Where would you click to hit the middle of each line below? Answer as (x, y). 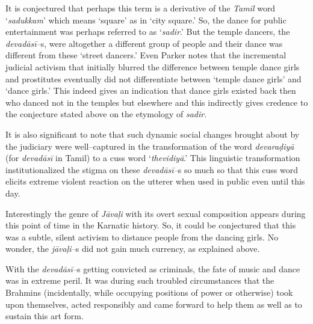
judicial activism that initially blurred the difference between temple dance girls (153, 66)
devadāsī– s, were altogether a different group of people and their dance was (144, 43)
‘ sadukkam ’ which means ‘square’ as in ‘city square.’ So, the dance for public (146, 20)
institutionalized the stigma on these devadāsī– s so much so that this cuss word (152, 169)
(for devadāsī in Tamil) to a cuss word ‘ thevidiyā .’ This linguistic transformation (153, 158)
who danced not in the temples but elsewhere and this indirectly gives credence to (157, 102)
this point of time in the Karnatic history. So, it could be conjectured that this (151, 225)
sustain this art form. (45, 316)
